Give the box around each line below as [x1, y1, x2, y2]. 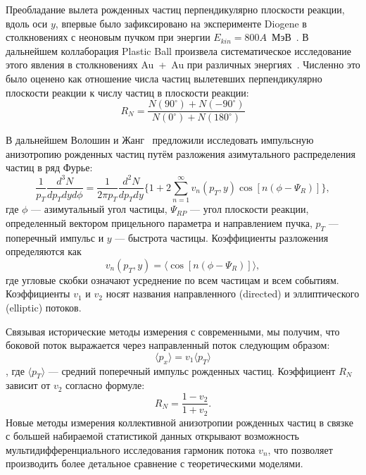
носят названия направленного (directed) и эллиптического [106, 286, 360, 301]
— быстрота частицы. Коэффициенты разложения [115, 230, 329, 245]
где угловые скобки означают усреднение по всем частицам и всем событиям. [6, 272, 339, 287]
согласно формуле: [65, 378, 145, 393]
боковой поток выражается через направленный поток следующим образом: [6, 338, 330, 352]
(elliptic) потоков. [6, 300, 82, 315]
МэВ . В [271, 30, 309, 44]
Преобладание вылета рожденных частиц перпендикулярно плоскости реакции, [6, 2, 345, 16]
